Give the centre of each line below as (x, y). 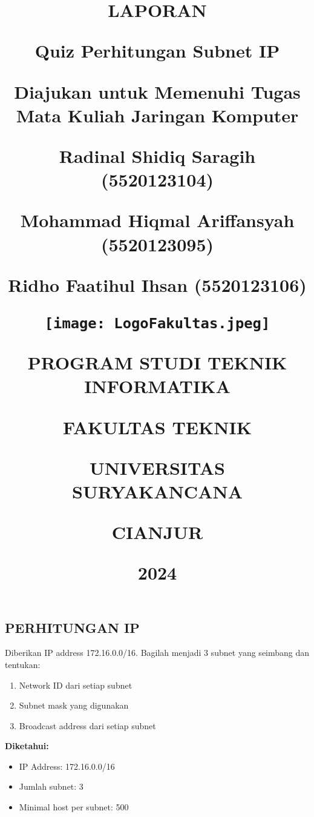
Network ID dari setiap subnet (76, 685)
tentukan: (23, 664)
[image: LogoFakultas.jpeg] (157, 323)
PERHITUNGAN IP (72, 627)
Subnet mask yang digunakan (74, 705)
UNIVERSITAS (157, 467)
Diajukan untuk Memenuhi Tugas (157, 91)
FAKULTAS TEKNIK (157, 427)
